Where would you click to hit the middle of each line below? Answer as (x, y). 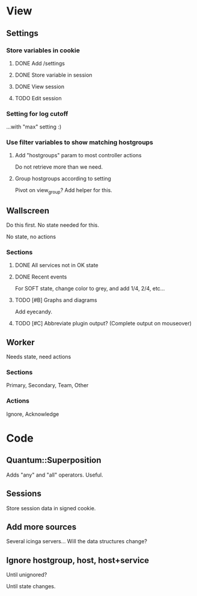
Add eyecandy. (34, 312)
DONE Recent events (41, 277)
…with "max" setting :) (34, 127)
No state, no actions (31, 237)
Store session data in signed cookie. (51, 508)
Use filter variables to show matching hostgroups (80, 142)
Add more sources (41, 527)
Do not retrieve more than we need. (59, 167)
